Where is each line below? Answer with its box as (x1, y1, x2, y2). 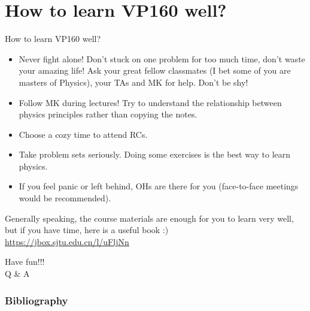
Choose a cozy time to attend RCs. (19, 128, 148, 140)
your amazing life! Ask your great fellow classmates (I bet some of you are (19, 64, 291, 77)
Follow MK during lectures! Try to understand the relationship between (19, 96, 282, 108)
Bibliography (5, 292, 68, 307)
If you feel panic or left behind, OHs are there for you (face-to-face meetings (19, 180, 299, 192)
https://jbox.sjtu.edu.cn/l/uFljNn (5, 235, 129, 247)
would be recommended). (19, 192, 111, 204)
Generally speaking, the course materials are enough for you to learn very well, (5, 212, 294, 224)
